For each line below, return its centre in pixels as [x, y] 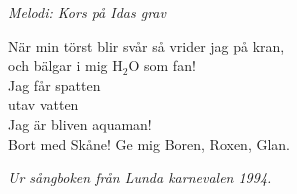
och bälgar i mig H [65, 65]
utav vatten [43, 104]
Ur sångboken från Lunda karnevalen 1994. [140, 177]
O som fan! [162, 65]
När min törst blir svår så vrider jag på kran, [146, 45]
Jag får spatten [54, 84]
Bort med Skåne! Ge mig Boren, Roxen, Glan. [149, 143]
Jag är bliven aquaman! [80, 123]
